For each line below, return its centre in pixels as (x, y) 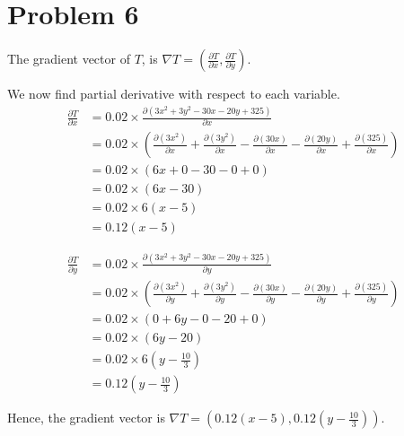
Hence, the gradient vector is (86, 418)
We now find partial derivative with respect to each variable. (174, 94)
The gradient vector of (69, 59)
